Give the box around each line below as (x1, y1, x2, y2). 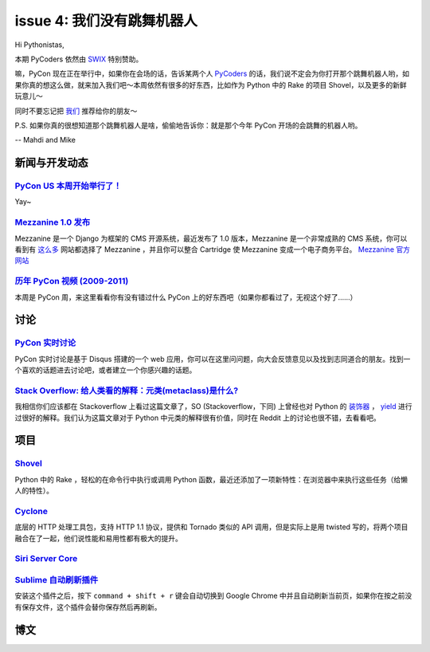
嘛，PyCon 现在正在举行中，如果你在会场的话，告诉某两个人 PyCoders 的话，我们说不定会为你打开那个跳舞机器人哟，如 (14, 69, 410, 79)
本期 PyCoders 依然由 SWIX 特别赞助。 (14, 54, 143, 64)
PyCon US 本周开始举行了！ (14, 180, 123, 191)
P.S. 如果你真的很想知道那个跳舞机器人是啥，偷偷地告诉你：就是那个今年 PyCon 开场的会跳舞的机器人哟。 (14, 120, 362, 130)
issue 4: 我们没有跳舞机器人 (14, 12, 198, 29)
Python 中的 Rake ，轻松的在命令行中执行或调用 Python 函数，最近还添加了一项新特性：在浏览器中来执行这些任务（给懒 (14, 474, 408, 484)
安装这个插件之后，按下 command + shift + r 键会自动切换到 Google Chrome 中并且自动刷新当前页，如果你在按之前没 (14, 591, 412, 601)
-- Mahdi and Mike (14, 136, 76, 145)
